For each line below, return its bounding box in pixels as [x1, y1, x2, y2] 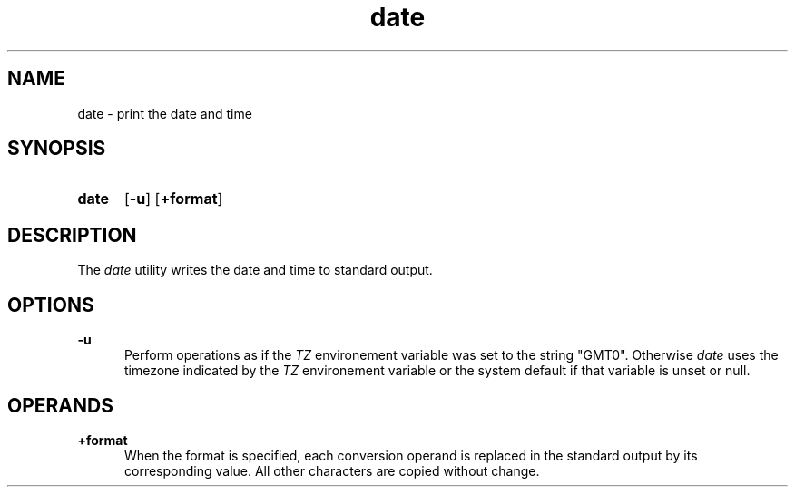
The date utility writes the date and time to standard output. [77, 262, 433, 278]
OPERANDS [7, 393, 113, 417]
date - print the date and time [77, 105, 252, 121]
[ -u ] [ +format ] [123, 189, 223, 208]
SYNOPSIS [7, 137, 106, 160]
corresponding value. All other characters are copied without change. [124, 462, 540, 479]
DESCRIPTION [7, 223, 137, 247]
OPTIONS [7, 293, 94, 316]
